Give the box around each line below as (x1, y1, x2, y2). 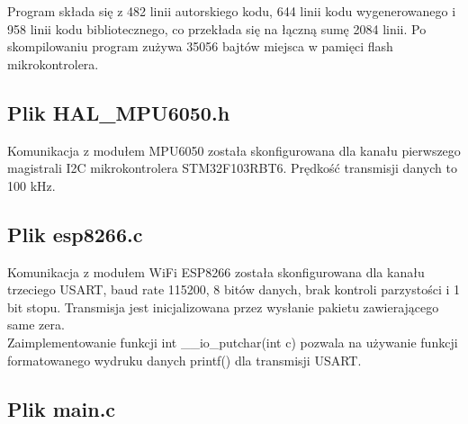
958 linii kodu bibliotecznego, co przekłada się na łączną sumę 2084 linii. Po (7, 19, 427, 38)
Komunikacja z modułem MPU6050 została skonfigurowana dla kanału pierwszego (7, 140, 461, 159)
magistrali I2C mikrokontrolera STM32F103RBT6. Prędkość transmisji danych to (7, 158, 457, 177)
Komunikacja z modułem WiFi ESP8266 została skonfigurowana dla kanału (7, 262, 425, 281)
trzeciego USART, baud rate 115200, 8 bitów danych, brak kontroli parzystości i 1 (7, 280, 460, 299)
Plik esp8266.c (7, 220, 143, 248)
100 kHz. (7, 176, 56, 194)
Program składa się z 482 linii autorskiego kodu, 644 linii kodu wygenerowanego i (7, 2, 456, 20)
